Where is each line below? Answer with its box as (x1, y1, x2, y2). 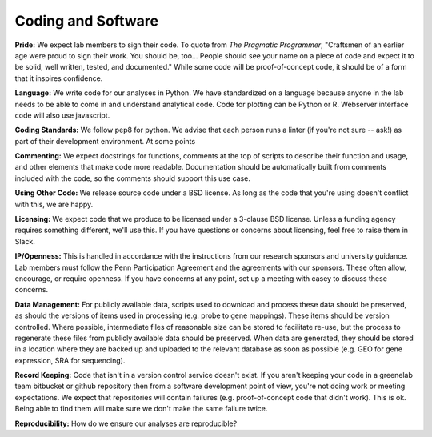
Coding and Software (14, 12, 159, 30)
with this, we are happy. (14, 199, 94, 209)
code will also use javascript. (14, 110, 110, 120)
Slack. (14, 236, 35, 246)
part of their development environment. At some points (14, 136, 196, 146)
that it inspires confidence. (14, 73, 103, 83)
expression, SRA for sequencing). (14, 355, 126, 365)
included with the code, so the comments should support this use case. (14, 173, 251, 183)
